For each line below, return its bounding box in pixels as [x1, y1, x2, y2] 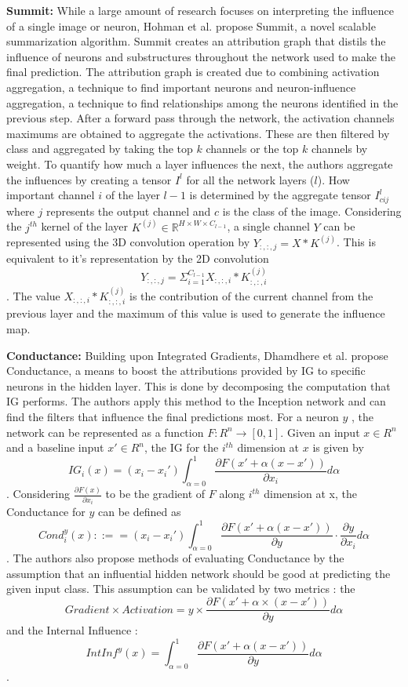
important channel [6, 187, 95, 203]
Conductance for [6, 503, 86, 520]
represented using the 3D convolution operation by [6, 234, 250, 250]
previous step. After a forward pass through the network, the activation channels [6, 110, 395, 126]
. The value [6, 288, 60, 304]
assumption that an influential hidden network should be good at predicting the [6, 565, 391, 581]
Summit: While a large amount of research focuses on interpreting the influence [6, 2, 394, 18]
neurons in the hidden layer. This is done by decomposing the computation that [6, 377, 391, 394]
